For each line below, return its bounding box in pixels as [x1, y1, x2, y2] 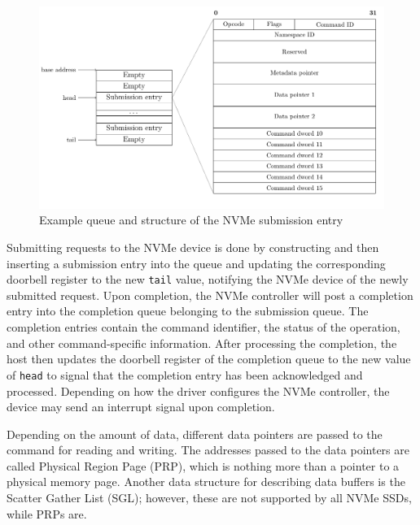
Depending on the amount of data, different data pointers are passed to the [7, 425, 383, 442]
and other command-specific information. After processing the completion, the [7, 334, 397, 351]
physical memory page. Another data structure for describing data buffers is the [7, 473, 405, 490]
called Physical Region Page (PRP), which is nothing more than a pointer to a [7, 457, 400, 474]
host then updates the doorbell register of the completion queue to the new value [7, 350, 411, 367]
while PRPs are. [7, 505, 87, 522]
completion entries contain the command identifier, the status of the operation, [7, 319, 400, 336]
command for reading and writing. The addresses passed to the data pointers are [7, 441, 409, 458]
